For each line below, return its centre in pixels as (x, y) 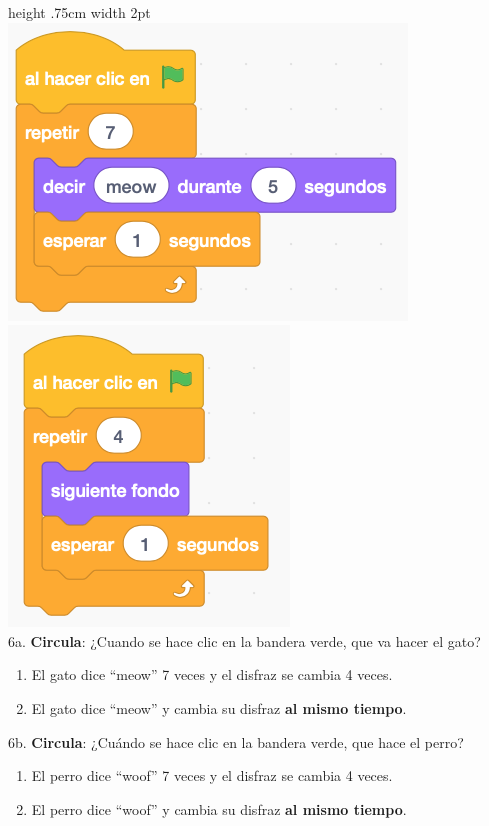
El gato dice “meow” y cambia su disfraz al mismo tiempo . (219, 707)
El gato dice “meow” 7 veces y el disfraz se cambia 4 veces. (212, 674)
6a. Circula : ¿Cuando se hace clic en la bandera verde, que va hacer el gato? (244, 640)
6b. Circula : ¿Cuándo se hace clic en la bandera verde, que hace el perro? (236, 741)
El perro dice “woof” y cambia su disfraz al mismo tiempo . (219, 808)
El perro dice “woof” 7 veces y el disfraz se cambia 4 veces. (212, 775)
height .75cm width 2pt (79, 12)
